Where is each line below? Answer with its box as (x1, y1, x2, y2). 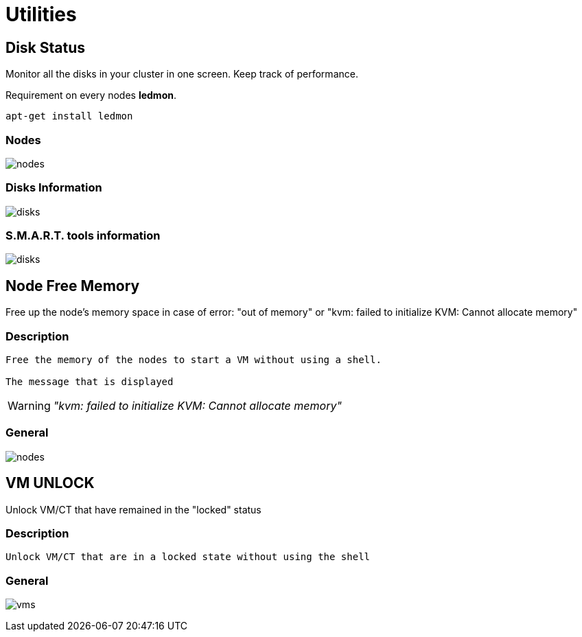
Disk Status (5, 38, 86, 56)
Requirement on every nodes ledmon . (5, 89, 176, 102)
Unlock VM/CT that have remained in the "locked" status (5, 503, 261, 516)
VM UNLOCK (5, 474, 95, 492)
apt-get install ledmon (5, 111, 133, 122)
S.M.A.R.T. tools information (5, 229, 161, 243)
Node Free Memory (5, 277, 140, 294)
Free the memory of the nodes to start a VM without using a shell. (5, 354, 382, 366)
